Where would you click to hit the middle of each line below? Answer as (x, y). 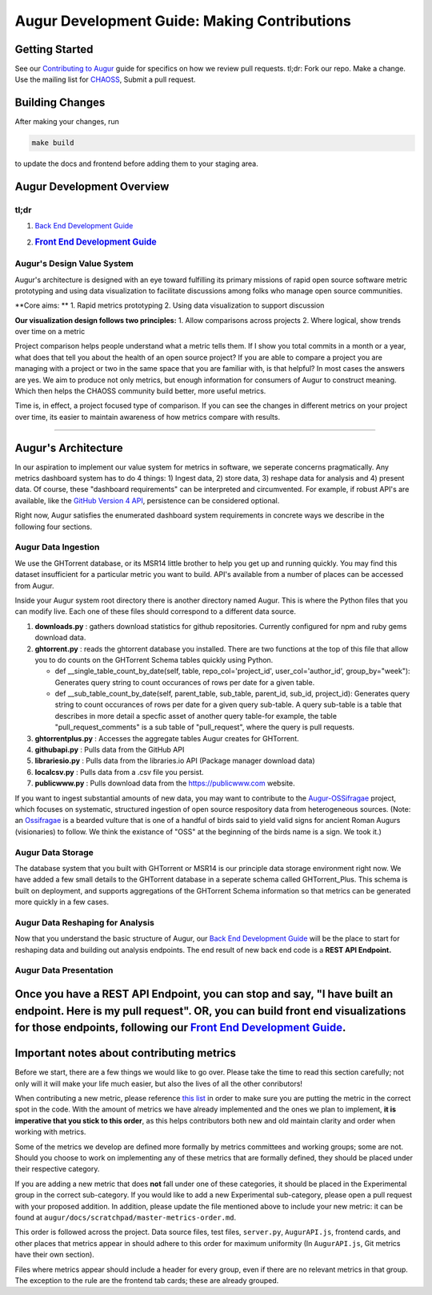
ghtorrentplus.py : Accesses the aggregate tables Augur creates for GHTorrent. (167, 738)
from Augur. (35, 586)
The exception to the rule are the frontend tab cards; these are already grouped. (147, 1280)
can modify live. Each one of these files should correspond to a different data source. (155, 611)
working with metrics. (50, 1132)
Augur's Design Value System (74, 264)
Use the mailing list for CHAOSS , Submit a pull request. (105, 79)
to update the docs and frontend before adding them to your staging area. (137, 163)
